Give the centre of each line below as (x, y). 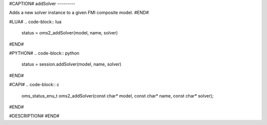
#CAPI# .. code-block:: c (34, 85)
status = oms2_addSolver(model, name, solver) (70, 33)
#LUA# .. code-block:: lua (35, 22)
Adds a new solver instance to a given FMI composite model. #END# (79, 13)
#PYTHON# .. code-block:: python (44, 53)
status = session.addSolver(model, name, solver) (71, 64)
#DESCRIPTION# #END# (34, 116)
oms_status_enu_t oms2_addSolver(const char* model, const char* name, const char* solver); (117, 95)
